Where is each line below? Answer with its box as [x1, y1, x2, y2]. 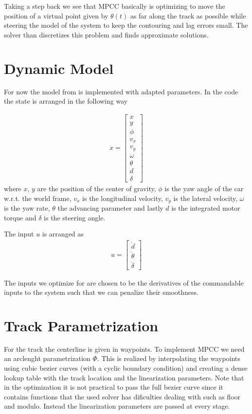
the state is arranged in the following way [4, 96, 128, 106]
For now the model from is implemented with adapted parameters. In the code [4, 86, 238, 96]
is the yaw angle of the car [164, 183, 244, 193]
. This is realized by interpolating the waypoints [97, 353, 240, 363]
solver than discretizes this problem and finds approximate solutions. [4, 29, 209, 39]
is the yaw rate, [4, 202, 50, 213]
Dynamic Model [4, 58, 114, 78]
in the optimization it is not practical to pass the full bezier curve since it [4, 382, 223, 392]
